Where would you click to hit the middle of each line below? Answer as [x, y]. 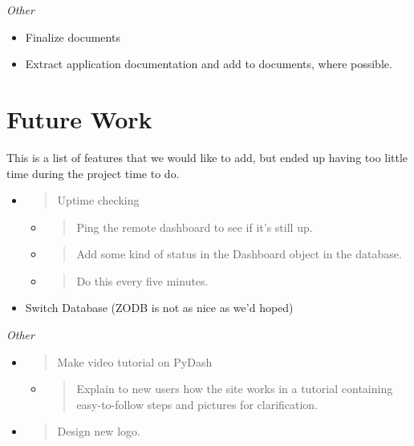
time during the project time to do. [93, 173]
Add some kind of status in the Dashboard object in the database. [239, 254]
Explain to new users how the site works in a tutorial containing [235, 389]
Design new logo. [99, 431]
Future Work [79, 118]
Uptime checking [98, 200]
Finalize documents [73, 36]
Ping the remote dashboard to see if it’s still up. [195, 227]
